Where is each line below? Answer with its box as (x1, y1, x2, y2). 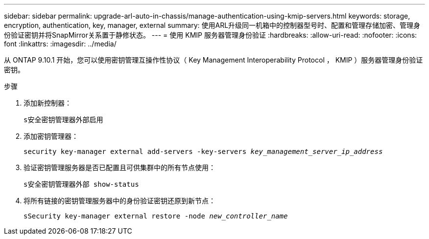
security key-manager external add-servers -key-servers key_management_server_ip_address (24, 148, 383, 155)
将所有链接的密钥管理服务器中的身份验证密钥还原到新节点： (24, 196, 215, 205)
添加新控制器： (24, 99, 71, 107)
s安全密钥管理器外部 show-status (24, 180, 139, 188)
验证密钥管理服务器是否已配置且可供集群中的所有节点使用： (24, 163, 215, 172)
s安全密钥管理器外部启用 (24, 116, 103, 124)
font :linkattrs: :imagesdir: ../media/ (4, 40, 117, 48)
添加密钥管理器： (24, 132, 78, 140)
